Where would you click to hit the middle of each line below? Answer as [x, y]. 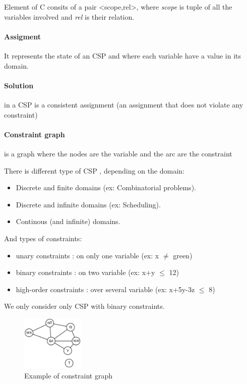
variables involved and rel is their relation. [69, 16]
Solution [19, 85]
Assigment [22, 36]
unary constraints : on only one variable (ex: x [87, 255]
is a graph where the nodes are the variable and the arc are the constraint [118, 153]
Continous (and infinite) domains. [68, 221]
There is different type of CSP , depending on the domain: [94, 170]
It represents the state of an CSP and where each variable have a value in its [122, 55]
